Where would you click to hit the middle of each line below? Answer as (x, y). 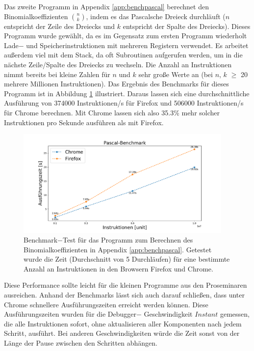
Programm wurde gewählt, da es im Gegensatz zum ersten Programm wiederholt (126, 36)
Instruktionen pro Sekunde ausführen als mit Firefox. (84, 122)
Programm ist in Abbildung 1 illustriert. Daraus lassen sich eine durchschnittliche (127, 93)
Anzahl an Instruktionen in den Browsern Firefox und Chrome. (118, 268)
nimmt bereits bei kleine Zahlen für (57, 74)
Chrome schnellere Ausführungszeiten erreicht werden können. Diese (106, 304)
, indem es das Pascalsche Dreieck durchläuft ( (156, 16)
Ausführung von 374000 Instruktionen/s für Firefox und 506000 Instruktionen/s (124, 103)
